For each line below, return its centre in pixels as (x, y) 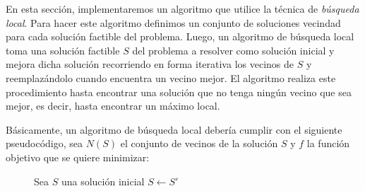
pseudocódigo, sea (44, 143)
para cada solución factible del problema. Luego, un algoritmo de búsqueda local (180, 36)
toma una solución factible (63, 50)
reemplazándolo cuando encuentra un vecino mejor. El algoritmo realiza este (171, 77)
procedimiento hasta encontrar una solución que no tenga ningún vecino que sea (179, 92)
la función (328, 143)
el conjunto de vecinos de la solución (199, 143)
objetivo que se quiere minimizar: (78, 157)
